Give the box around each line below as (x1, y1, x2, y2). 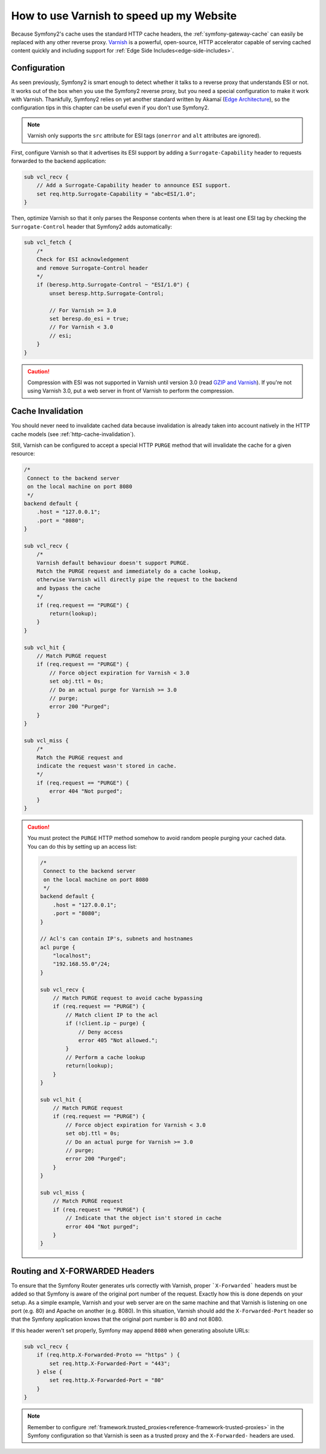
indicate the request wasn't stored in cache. (36, 763, 177, 769)
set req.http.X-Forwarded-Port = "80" (49, 1377, 164, 1384)
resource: (11, 450, 36, 457)
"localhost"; (53, 953, 92, 959)
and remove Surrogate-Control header (36, 264, 149, 272)
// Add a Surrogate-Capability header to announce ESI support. (36, 182, 231, 189)
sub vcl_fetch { (24, 239, 72, 246)
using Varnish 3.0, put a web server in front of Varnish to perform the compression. (27, 387, 235, 394)
